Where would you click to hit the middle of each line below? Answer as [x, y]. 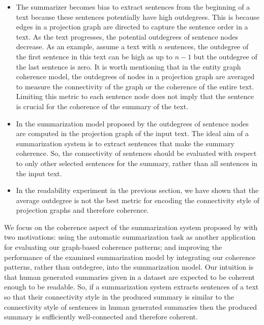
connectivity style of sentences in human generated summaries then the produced [131, 306]
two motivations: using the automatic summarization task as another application [130, 237]
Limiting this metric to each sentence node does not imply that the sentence [135, 96]
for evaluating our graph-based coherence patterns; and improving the [113, 247]
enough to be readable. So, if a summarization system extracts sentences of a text [131, 287]
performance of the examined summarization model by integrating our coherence [130, 257]
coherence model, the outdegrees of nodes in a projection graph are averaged [135, 76]
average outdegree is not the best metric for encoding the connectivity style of [138, 200]
